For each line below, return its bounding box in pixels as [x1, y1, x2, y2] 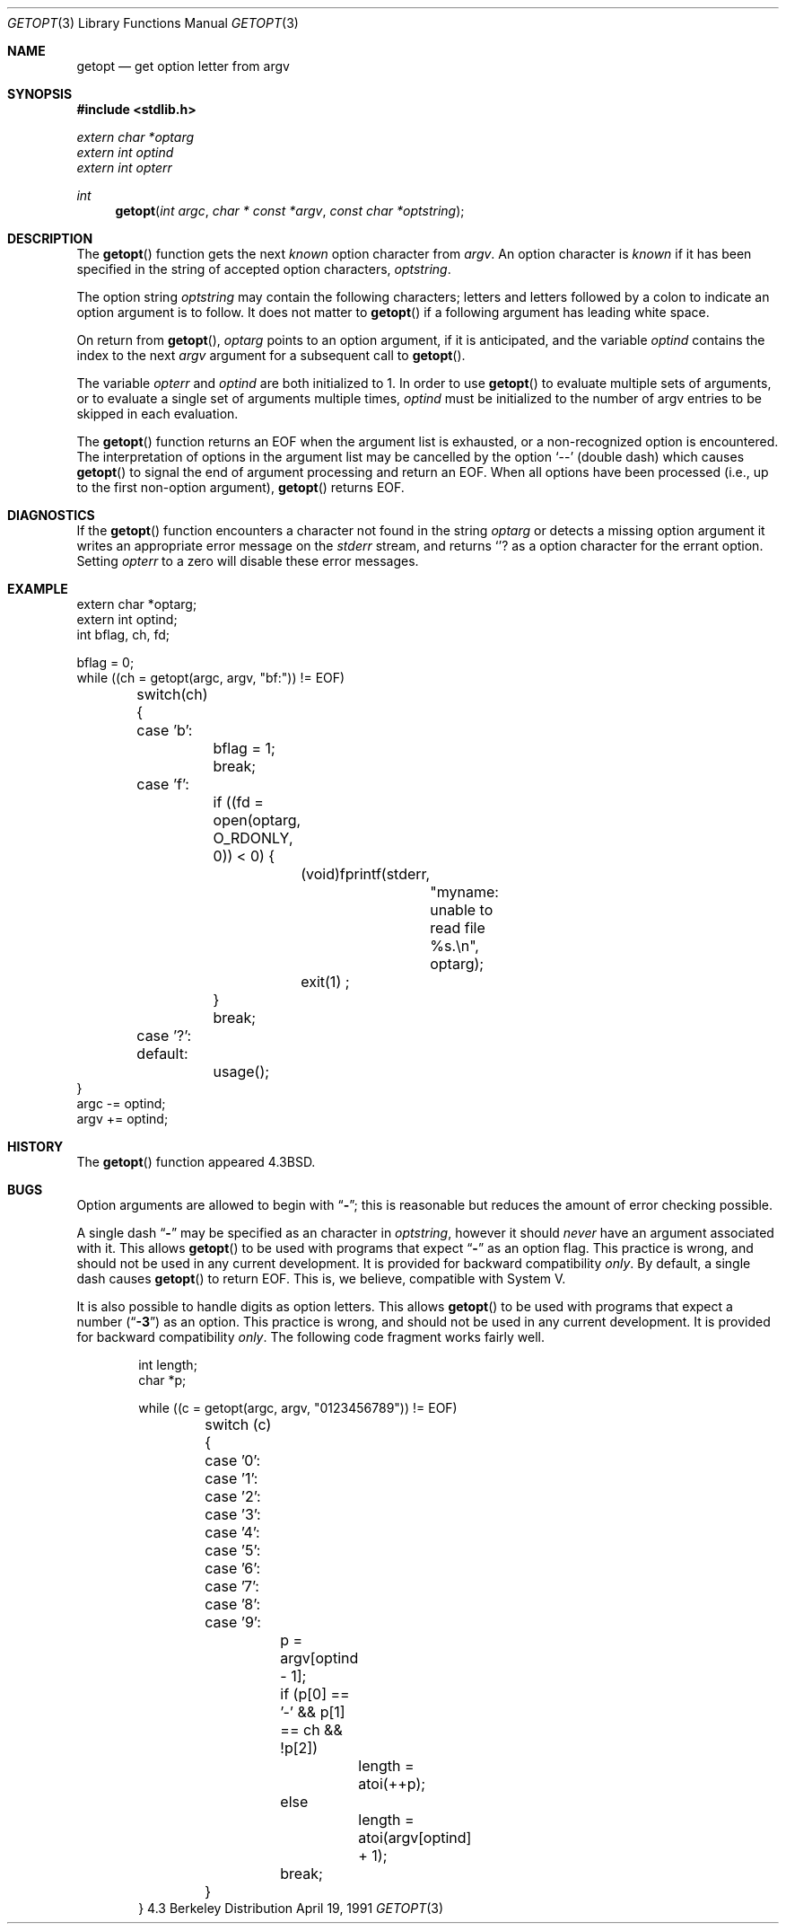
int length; [138, 1357, 197, 1372]
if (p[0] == [280, 1685, 350, 1703]
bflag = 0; [76, 655, 135, 670]
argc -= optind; [76, 1096, 166, 1111]
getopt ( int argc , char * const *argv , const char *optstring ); [115, 203, 465, 218]
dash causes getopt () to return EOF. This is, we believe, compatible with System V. [76, 1271, 566, 1286]
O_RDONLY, [213, 829, 293, 847]
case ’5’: [205, 1541, 261, 1559]
